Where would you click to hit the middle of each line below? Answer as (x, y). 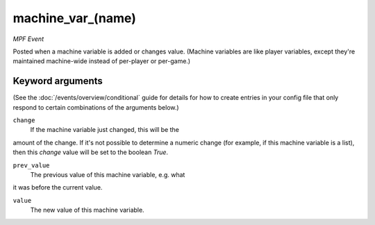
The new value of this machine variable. (87, 210)
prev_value (31, 165)
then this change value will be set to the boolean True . (91, 152)
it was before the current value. (58, 187)
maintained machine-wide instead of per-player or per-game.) (102, 61)
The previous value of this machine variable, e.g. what (108, 174)
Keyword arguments (58, 81)
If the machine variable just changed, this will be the (105, 130)
